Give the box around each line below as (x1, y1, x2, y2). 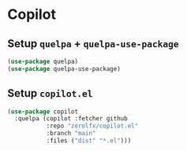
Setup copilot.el (7, 87, 93, 100)
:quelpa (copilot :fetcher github (14, 115, 128, 123)
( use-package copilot (7, 108, 79, 116)
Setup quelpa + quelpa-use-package (7, 37, 179, 50)
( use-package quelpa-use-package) (7, 64, 122, 72)
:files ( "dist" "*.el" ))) (46, 137, 132, 145)
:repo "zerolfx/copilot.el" (46, 122, 139, 131)
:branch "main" (46, 130, 96, 138)
